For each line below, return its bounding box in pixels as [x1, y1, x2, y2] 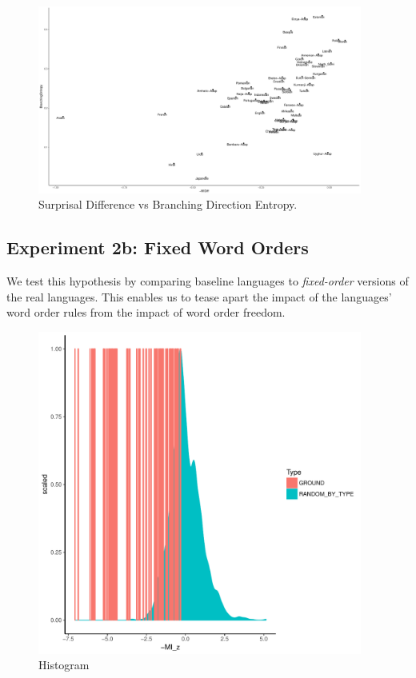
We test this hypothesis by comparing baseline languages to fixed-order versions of [6, 273, 409, 289]
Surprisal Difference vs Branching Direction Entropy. [38, 196, 298, 213]
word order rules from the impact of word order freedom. [6, 304, 286, 321]
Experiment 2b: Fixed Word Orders [6, 235, 309, 260]
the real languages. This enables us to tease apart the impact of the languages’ [6, 288, 392, 305]
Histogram [38, 656, 90, 673]
